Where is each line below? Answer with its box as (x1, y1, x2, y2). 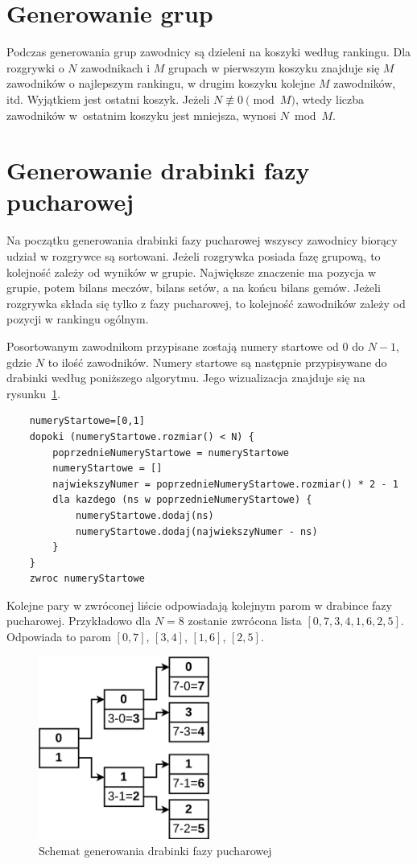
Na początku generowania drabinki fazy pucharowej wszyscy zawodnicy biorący (6, 232, 398, 249)
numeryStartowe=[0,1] (29, 415, 145, 427)
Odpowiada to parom (6, 628, 111, 645)
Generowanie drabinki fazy (6, 154, 310, 187)
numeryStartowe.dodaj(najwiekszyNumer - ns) (75, 525, 318, 537)
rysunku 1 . (6, 385, 61, 401)
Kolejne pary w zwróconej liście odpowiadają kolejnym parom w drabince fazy (6, 596, 392, 613)
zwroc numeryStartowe (29, 573, 145, 585)
